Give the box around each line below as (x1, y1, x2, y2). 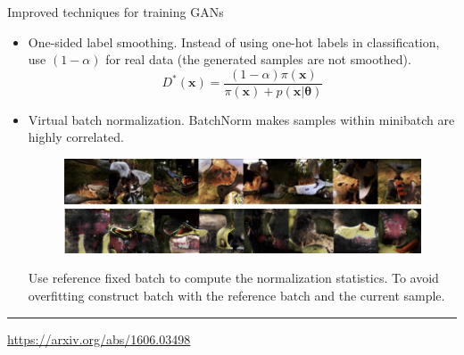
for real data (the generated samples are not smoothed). (105, 50, 411, 69)
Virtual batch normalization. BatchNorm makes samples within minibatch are (28, 110, 455, 128)
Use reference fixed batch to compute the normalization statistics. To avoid (28, 268, 439, 287)
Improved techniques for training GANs (7, 3, 224, 21)
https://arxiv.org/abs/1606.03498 (7, 329, 191, 348)
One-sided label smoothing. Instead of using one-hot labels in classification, (28, 32, 440, 51)
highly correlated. (28, 128, 124, 146)
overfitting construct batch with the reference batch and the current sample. (28, 285, 445, 304)
